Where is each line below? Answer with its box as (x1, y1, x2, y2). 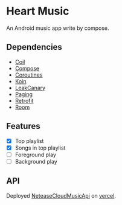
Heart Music (6, 4, 69, 18)
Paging (14, 90, 33, 98)
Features (6, 121, 40, 131)
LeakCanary (14, 84, 46, 91)
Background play (14, 158, 57, 165)
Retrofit (14, 97, 34, 104)
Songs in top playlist (14, 144, 66, 151)
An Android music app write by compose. (6, 24, 110, 32)
